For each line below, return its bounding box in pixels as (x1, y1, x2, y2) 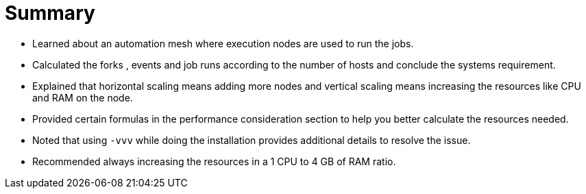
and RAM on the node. (32, 91, 133, 104)
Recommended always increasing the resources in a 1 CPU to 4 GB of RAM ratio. (32, 155, 396, 167)
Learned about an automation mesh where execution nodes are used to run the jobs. (32, 37, 414, 49)
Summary (5, 1, 95, 25)
